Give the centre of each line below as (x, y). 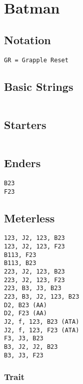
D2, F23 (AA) (25, 313)
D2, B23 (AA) (25, 305)
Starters (25, 124)
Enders (22, 163)
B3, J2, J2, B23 (31, 347)
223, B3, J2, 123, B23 (42, 296)
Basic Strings (39, 86)
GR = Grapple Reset (36, 60)
